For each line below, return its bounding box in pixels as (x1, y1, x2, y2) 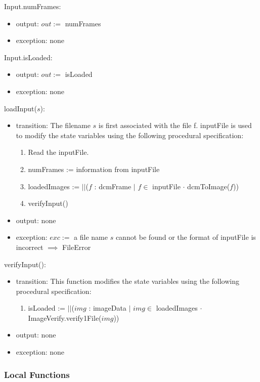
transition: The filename (16, 120, 91, 131)
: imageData (89, 303, 126, 313)
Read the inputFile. (28, 147, 89, 157)
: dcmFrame (94, 181, 132, 191)
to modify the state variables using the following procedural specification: (16, 130, 244, 140)
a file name (74, 232, 108, 242)
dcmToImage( (187, 181, 230, 191)
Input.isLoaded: (4, 52, 53, 62)
